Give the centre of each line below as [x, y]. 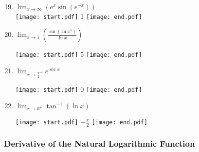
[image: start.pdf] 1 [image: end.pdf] [79, 16]
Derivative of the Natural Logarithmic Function [99, 144]
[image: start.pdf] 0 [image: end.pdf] [79, 89]
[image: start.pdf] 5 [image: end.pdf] [79, 54]
